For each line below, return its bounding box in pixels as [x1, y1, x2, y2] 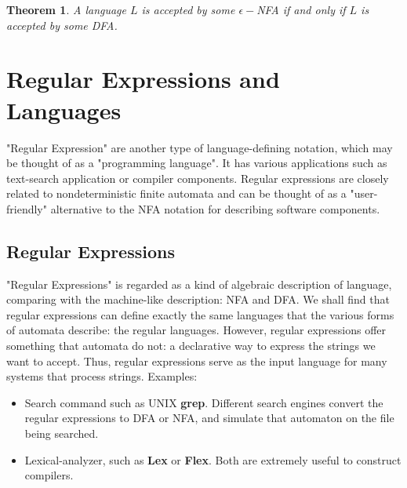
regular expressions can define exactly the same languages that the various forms [6, 306, 394, 322]
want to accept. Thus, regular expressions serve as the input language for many [6, 352, 387, 369]
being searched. [24, 425, 99, 442]
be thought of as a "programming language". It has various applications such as [6, 155, 387, 171]
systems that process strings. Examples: [6, 368, 198, 384]
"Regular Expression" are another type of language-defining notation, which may [6, 139, 393, 155]
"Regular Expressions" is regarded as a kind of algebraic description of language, [6, 275, 392, 292]
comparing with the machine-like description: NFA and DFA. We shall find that [6, 291, 390, 308]
